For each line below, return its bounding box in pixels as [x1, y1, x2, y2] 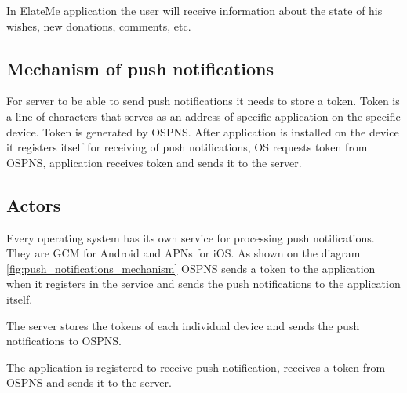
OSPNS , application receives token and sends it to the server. [6, 154, 302, 170]
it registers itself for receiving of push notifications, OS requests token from [6, 139, 368, 155]
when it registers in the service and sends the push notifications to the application [6, 275, 401, 292]
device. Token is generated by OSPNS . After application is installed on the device [6, 123, 399, 140]
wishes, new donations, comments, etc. [6, 17, 191, 34]
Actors [6, 192, 61, 217]
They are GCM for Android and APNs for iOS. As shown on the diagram [6, 245, 361, 261]
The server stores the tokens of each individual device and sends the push [6, 317, 360, 333]
